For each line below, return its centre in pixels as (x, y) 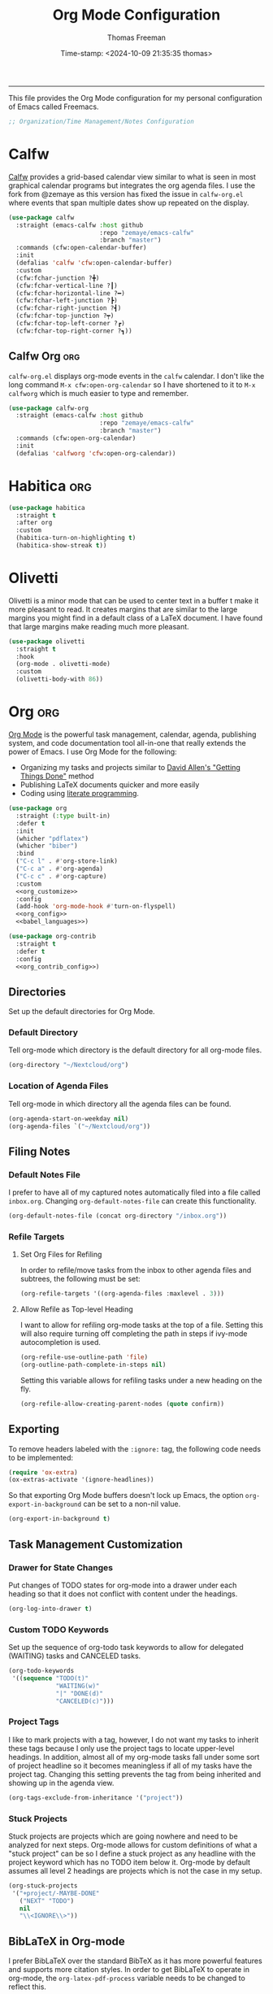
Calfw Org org (44, 357)
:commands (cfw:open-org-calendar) (76, 438)
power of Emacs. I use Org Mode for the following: (93, 751)
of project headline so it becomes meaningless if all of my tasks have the (130, 1765)
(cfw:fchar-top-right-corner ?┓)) (74, 331)
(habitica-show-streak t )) (61, 546)
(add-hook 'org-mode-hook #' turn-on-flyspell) (96, 907)
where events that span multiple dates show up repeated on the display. (129, 202)
